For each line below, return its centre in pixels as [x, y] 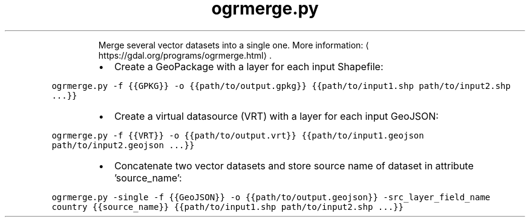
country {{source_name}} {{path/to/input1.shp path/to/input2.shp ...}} [227, 207]
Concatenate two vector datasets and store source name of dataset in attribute [294, 165]
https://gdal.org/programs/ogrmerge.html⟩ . [185, 55]
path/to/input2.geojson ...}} [123, 145]
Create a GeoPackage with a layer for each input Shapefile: [249, 66]
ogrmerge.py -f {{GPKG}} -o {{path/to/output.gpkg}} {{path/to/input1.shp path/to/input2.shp [281, 86]
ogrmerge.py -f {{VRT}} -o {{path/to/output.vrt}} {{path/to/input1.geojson [238, 135]
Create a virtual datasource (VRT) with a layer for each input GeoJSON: [276, 116]
